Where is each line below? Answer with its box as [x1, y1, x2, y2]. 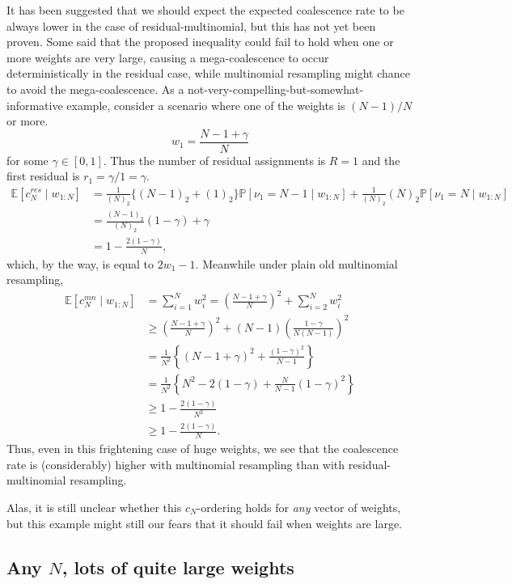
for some [6, 151, 49, 168]
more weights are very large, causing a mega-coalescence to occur [6, 49, 329, 66]
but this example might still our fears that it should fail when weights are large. [6, 514, 402, 531]
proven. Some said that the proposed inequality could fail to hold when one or [6, 33, 394, 50]
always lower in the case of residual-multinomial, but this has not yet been [6, 17, 376, 34]
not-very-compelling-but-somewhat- [188, 80, 364, 97]
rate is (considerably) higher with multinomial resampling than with [6, 455, 345, 472]
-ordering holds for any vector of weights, [197, 499, 401, 516]
